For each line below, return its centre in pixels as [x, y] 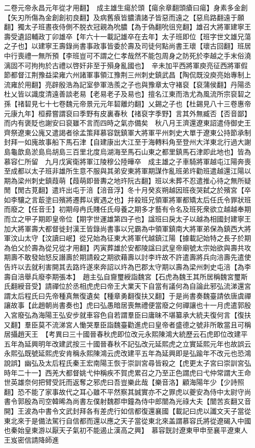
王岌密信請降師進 [31, 439]
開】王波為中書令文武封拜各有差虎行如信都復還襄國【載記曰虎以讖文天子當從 [127, 411]
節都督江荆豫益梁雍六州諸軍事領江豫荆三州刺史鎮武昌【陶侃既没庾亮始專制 [124, 75]
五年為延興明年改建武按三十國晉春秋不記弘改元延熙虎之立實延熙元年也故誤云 [127, 343]
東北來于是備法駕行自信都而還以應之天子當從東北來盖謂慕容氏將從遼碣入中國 [127, 420]
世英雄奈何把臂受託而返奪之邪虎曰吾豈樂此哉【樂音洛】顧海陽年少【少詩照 [124, 382]
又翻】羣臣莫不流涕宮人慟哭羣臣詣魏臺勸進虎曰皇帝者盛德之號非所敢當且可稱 [127, 324]
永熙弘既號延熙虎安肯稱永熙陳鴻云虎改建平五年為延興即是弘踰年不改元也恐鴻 [127, 353]
